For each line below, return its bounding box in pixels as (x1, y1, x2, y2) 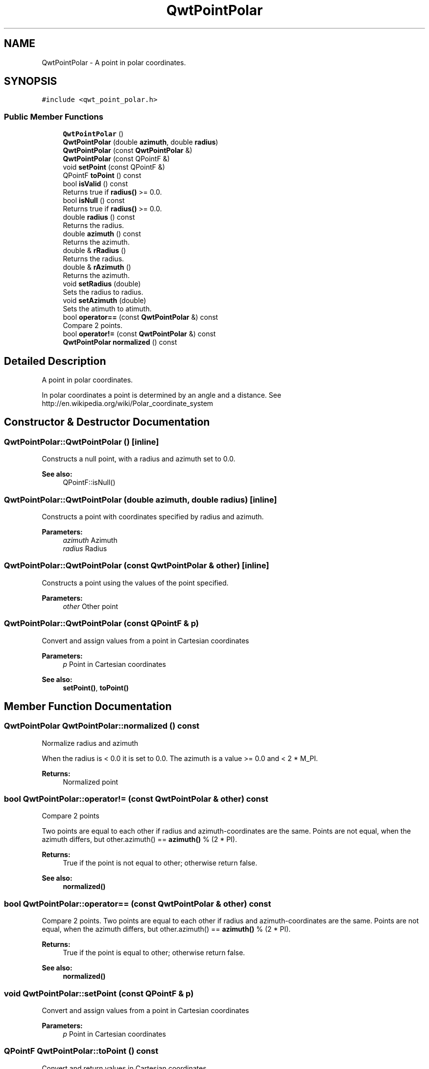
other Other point (63, 602, 119, 611)
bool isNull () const (63, 196, 125, 205)
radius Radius (63, 544, 107, 553)
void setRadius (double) (63, 280, 141, 288)
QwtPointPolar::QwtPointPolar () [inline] (4, 436, 159, 447)
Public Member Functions (4, 111, 103, 122)
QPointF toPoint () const (63, 171, 142, 180)
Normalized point (63, 777, 119, 786)
